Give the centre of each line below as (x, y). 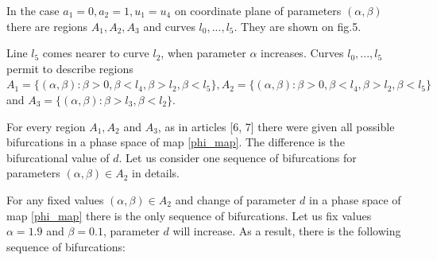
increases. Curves (302, 53)
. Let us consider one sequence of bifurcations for (238, 157)
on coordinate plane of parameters (258, 10)
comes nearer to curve (96, 53)
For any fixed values (55, 199)
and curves (169, 26)
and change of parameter (236, 199)
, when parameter (203, 53)
